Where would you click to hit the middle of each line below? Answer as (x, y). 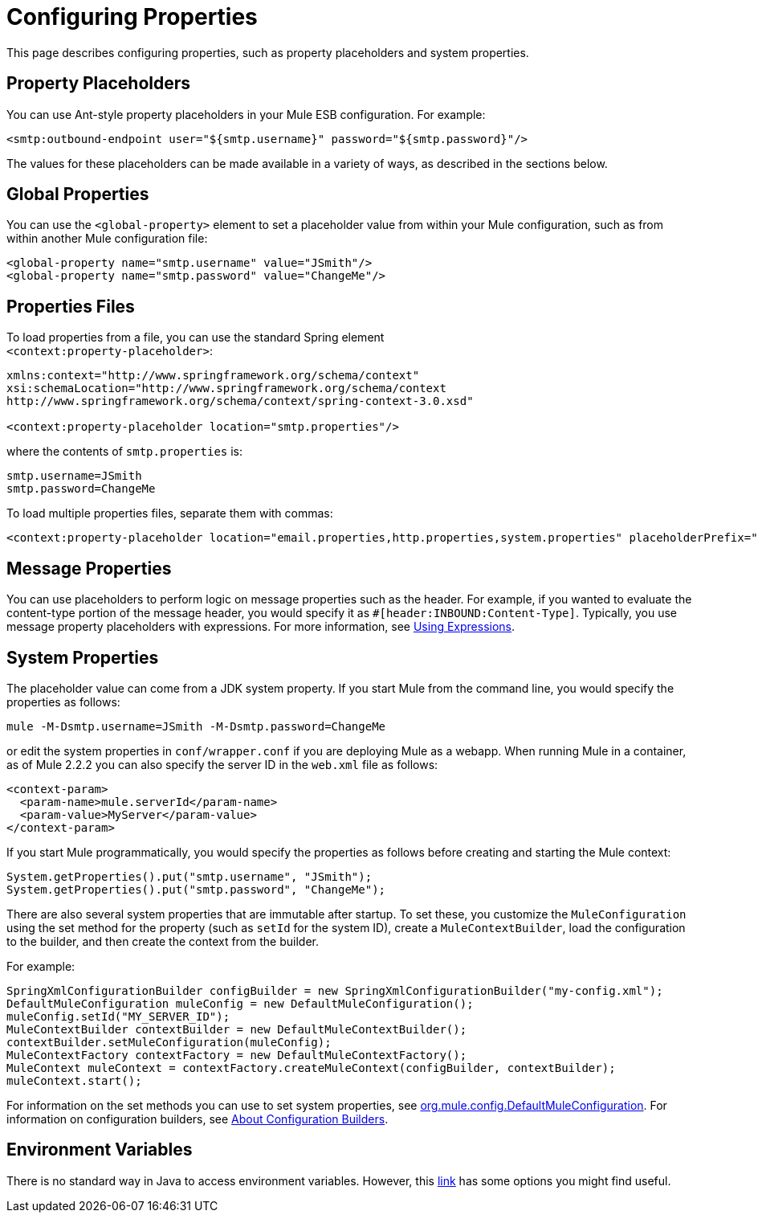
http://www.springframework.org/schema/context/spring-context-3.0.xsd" (240, 401)
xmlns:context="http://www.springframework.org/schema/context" (213, 376)
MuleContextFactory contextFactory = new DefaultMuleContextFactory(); (237, 1055)
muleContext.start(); (74, 1080)
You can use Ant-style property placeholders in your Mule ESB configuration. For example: (246, 114)
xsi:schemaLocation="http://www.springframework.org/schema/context (226, 389)
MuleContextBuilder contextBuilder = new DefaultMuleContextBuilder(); (237, 1029)
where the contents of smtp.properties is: (125, 452)
